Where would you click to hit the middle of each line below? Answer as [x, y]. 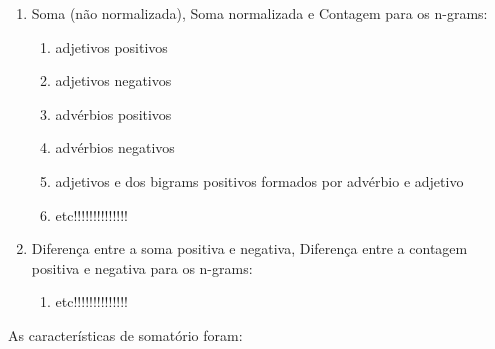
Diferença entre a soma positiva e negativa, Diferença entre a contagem [249, 248]
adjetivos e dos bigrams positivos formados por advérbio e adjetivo [259, 180]
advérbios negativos [115, 147]
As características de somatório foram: [125, 334]
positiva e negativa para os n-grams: [142, 267]
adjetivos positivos [111, 46]
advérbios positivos [113, 113]
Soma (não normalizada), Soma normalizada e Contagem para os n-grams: [259, 13]
